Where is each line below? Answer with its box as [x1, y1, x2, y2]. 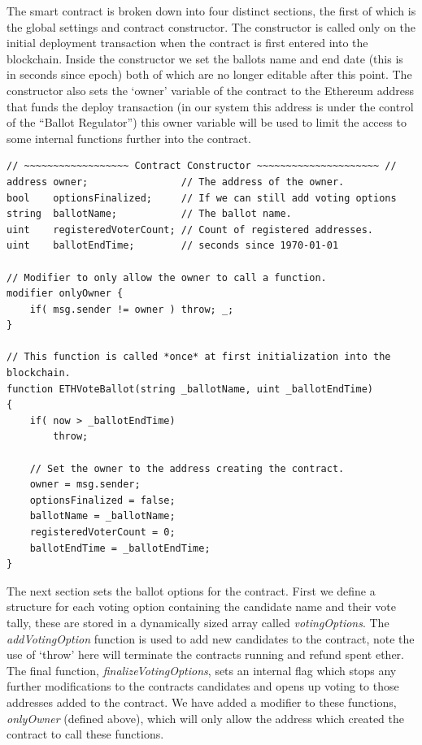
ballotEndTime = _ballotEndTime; [29, 542, 211, 554]
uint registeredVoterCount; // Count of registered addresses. [7, 223, 374, 236]
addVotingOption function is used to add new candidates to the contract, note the [7, 630, 415, 647]
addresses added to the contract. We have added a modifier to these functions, [7, 693, 397, 710]
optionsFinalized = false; [29, 494, 176, 506]
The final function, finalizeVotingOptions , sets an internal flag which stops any [7, 661, 397, 678]
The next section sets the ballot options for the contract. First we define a [7, 582, 376, 599]
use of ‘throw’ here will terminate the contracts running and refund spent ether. [7, 646, 404, 663]
